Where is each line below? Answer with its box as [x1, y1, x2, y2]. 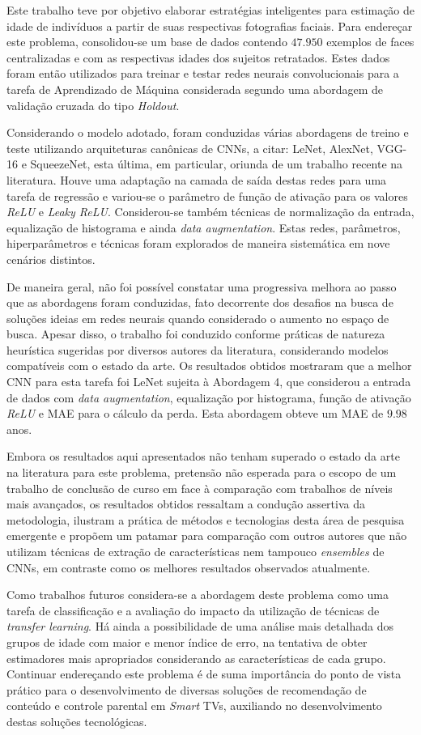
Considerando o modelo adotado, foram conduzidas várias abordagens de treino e [6, 124, 409, 141]
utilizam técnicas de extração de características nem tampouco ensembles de [6, 543, 385, 559]
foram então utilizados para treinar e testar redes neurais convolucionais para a [6, 65, 399, 82]
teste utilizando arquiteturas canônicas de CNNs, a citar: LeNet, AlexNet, [6, 139, 373, 156]
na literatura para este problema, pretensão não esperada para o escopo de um [6, 464, 397, 481]
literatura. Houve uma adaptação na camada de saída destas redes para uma [6, 171, 387, 188]
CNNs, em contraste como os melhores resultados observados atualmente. [6, 559, 371, 576]
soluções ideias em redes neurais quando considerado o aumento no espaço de [6, 309, 389, 326]
